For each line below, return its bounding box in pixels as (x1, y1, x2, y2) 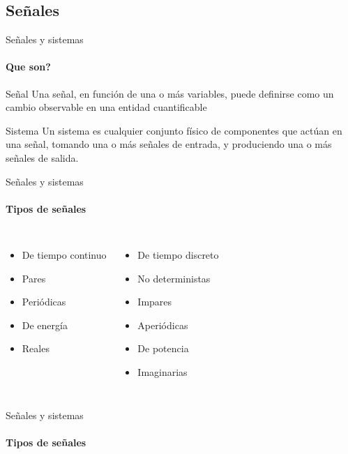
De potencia (137, 341, 189, 356)
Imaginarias (137, 364, 188, 379)
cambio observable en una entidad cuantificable (6, 100, 207, 114)
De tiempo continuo (22, 247, 107, 262)
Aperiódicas (137, 317, 188, 332)
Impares (137, 294, 172, 309)
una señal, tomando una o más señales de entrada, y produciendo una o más (6, 137, 332, 151)
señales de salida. (6, 150, 79, 165)
